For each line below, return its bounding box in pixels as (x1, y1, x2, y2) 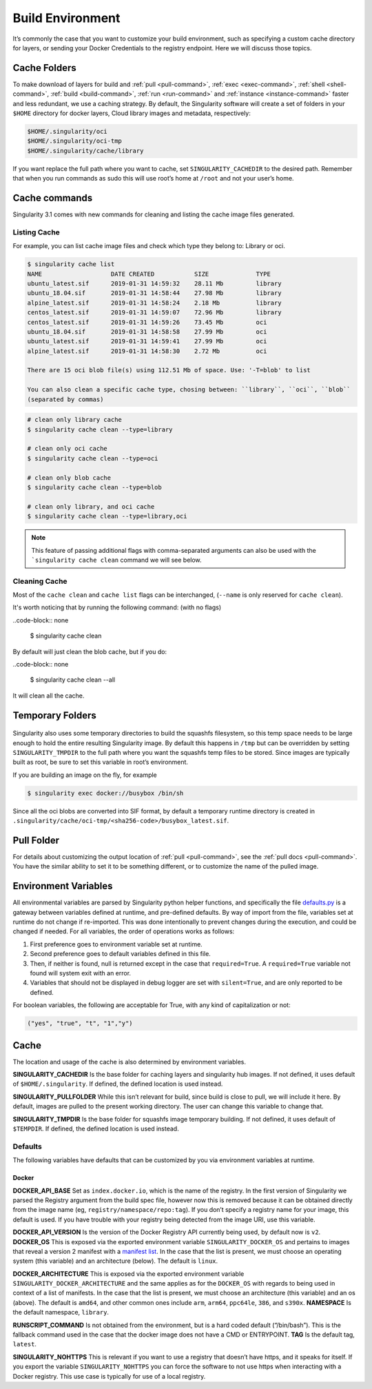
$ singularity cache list (27, 261, 115, 268)
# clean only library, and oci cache (27, 503, 155, 510)
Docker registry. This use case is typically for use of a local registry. (12, 1372, 206, 1380)
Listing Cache (12, 227, 60, 237)
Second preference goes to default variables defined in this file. (30, 950, 211, 958)
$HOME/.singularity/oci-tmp (27, 137, 122, 145)
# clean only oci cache (27, 445, 108, 453)
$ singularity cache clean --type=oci (27, 454, 158, 462)
